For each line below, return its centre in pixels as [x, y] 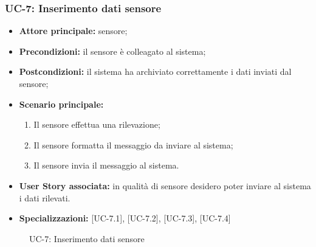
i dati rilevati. [45, 197]
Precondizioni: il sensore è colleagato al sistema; [112, 51]
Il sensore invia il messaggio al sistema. [106, 165]
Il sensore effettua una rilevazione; [97, 124]
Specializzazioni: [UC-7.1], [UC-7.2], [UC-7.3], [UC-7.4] [125, 218]
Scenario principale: [61, 104]
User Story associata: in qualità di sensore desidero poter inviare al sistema [165, 185]
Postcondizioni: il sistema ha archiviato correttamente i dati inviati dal [155, 71]
